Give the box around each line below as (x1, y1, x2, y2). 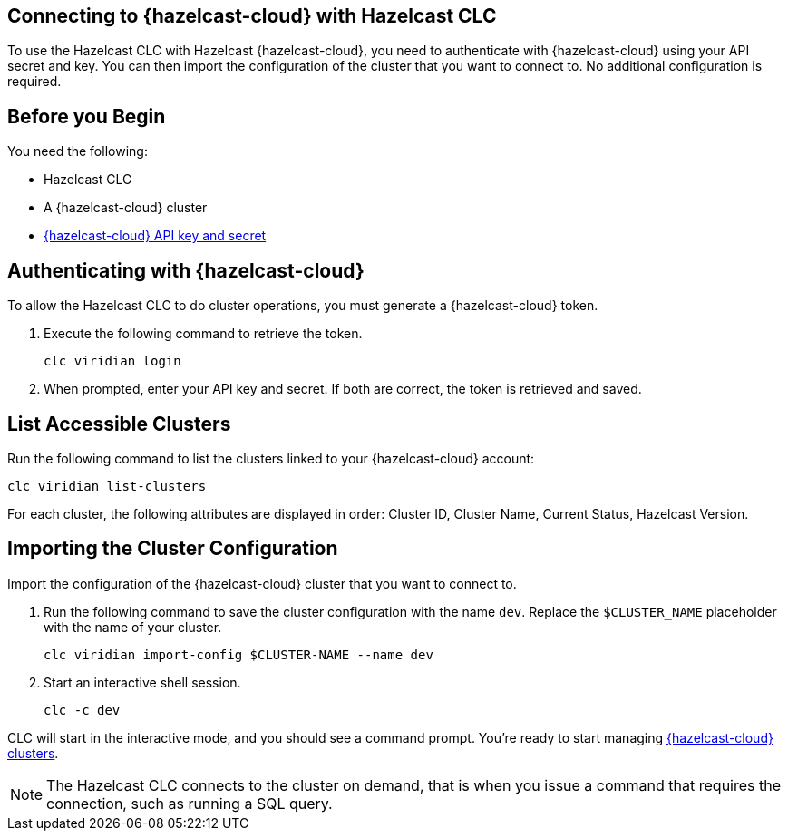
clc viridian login (44, 354, 181, 369)
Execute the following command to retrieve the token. (44, 326, 363, 342)
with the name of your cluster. (44, 619, 222, 635)
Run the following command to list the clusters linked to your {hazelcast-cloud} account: (7, 450, 535, 466)
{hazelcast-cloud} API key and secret (44, 228, 267, 244)
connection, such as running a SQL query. (46, 794, 333, 813)
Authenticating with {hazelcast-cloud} (7, 258, 365, 282)
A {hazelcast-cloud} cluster (44, 200, 208, 216)
